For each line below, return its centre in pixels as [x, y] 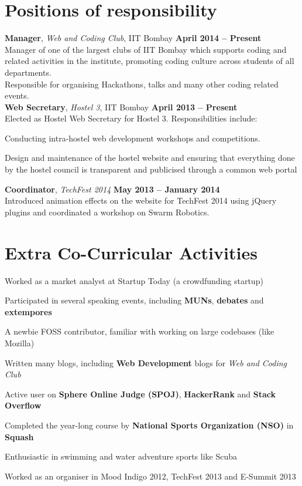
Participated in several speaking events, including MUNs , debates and [134, 300]
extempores [28, 311]
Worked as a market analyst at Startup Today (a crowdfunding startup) [134, 280]
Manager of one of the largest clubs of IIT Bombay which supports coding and [146, 49]
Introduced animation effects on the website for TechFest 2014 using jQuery [141, 200]
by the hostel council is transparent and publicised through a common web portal [151, 169]
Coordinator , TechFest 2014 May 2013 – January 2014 [112, 189]
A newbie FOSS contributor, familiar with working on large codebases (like [140, 331]
